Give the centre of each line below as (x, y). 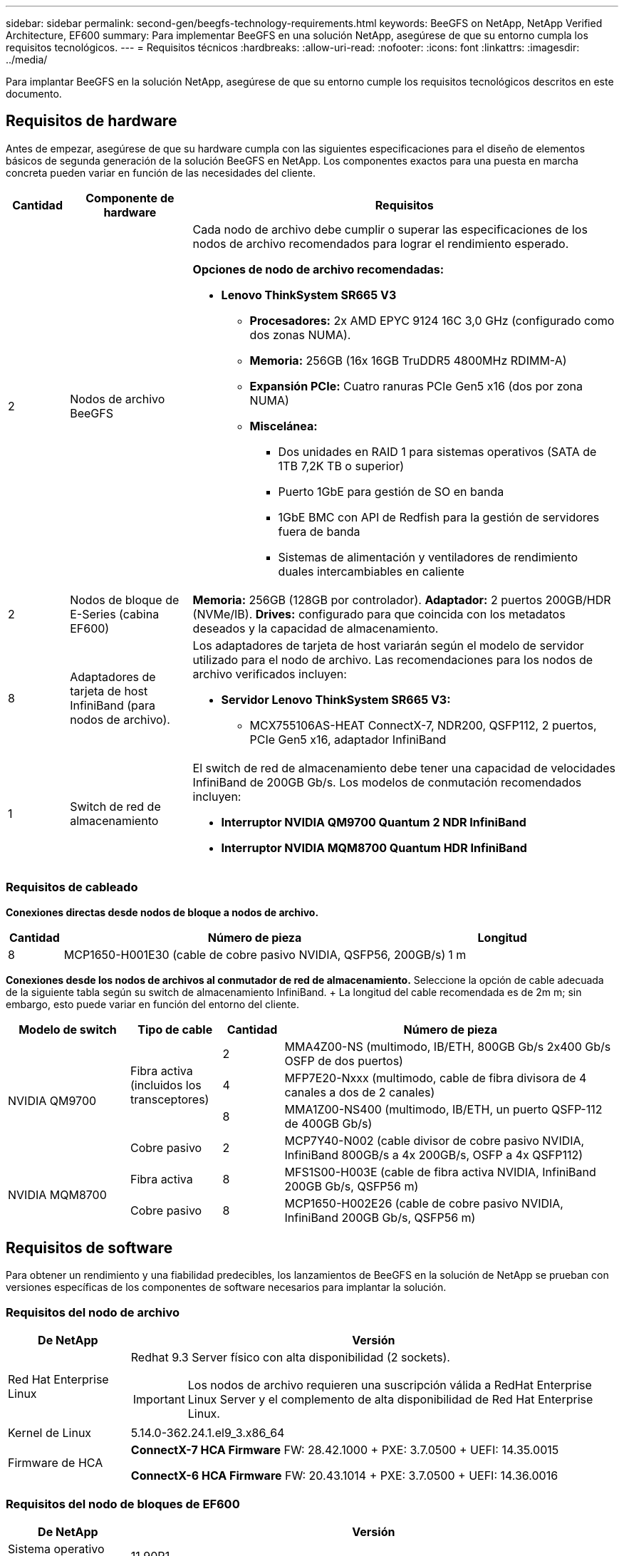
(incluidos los (166, 1085)
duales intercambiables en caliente (371, 571)
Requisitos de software (89, 1248)
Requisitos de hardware (92, 121)
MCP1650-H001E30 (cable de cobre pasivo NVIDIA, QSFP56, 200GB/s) (255, 954)
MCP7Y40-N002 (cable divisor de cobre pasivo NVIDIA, (435, 1140)
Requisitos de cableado (72, 887)
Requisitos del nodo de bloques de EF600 (123, 1504)
